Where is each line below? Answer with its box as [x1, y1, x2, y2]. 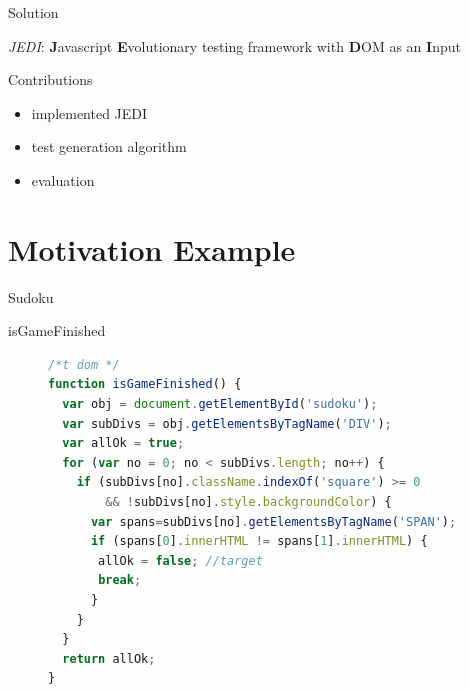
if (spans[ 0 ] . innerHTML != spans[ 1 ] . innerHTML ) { [90, 534, 428, 549]
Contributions [8, 69, 93, 90]
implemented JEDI [31, 102, 148, 123]
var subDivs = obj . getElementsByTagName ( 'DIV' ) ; [62, 416, 392, 431]
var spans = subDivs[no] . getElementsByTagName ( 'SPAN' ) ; [90, 514, 457, 529]
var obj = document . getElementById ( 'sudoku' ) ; [62, 397, 378, 412]
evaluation [31, 169, 95, 190]
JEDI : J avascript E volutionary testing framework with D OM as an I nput [8, 35, 461, 56]
